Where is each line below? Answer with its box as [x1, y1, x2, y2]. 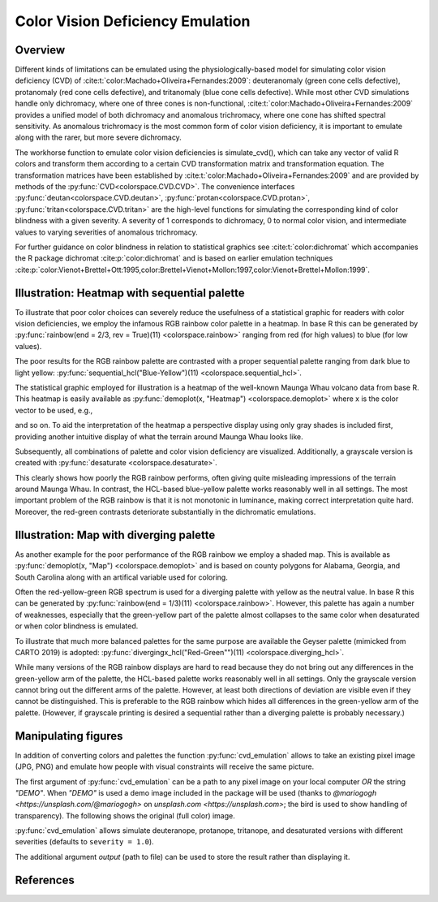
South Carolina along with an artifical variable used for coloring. [15, 572, 229, 582]
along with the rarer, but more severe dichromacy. [15, 132, 182, 142]
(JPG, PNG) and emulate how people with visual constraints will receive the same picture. [15, 762, 315, 771]
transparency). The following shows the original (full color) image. [15, 810, 235, 820]
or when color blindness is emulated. [15, 621, 139, 631]
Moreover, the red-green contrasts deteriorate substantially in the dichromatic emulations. [15, 507, 316, 516]
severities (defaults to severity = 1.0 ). [15, 837, 154, 847]
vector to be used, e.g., [15, 405, 93, 415]
